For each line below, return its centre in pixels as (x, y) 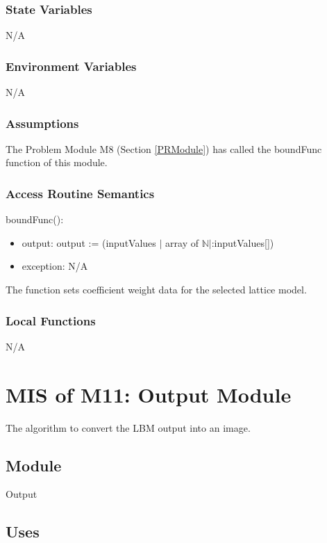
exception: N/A (55, 266)
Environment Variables (71, 66)
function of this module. (57, 162)
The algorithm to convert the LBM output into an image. (128, 427)
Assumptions (42, 123)
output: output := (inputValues (89, 242)
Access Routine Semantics (80, 193)
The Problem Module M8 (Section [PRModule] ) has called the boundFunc (164, 148)
